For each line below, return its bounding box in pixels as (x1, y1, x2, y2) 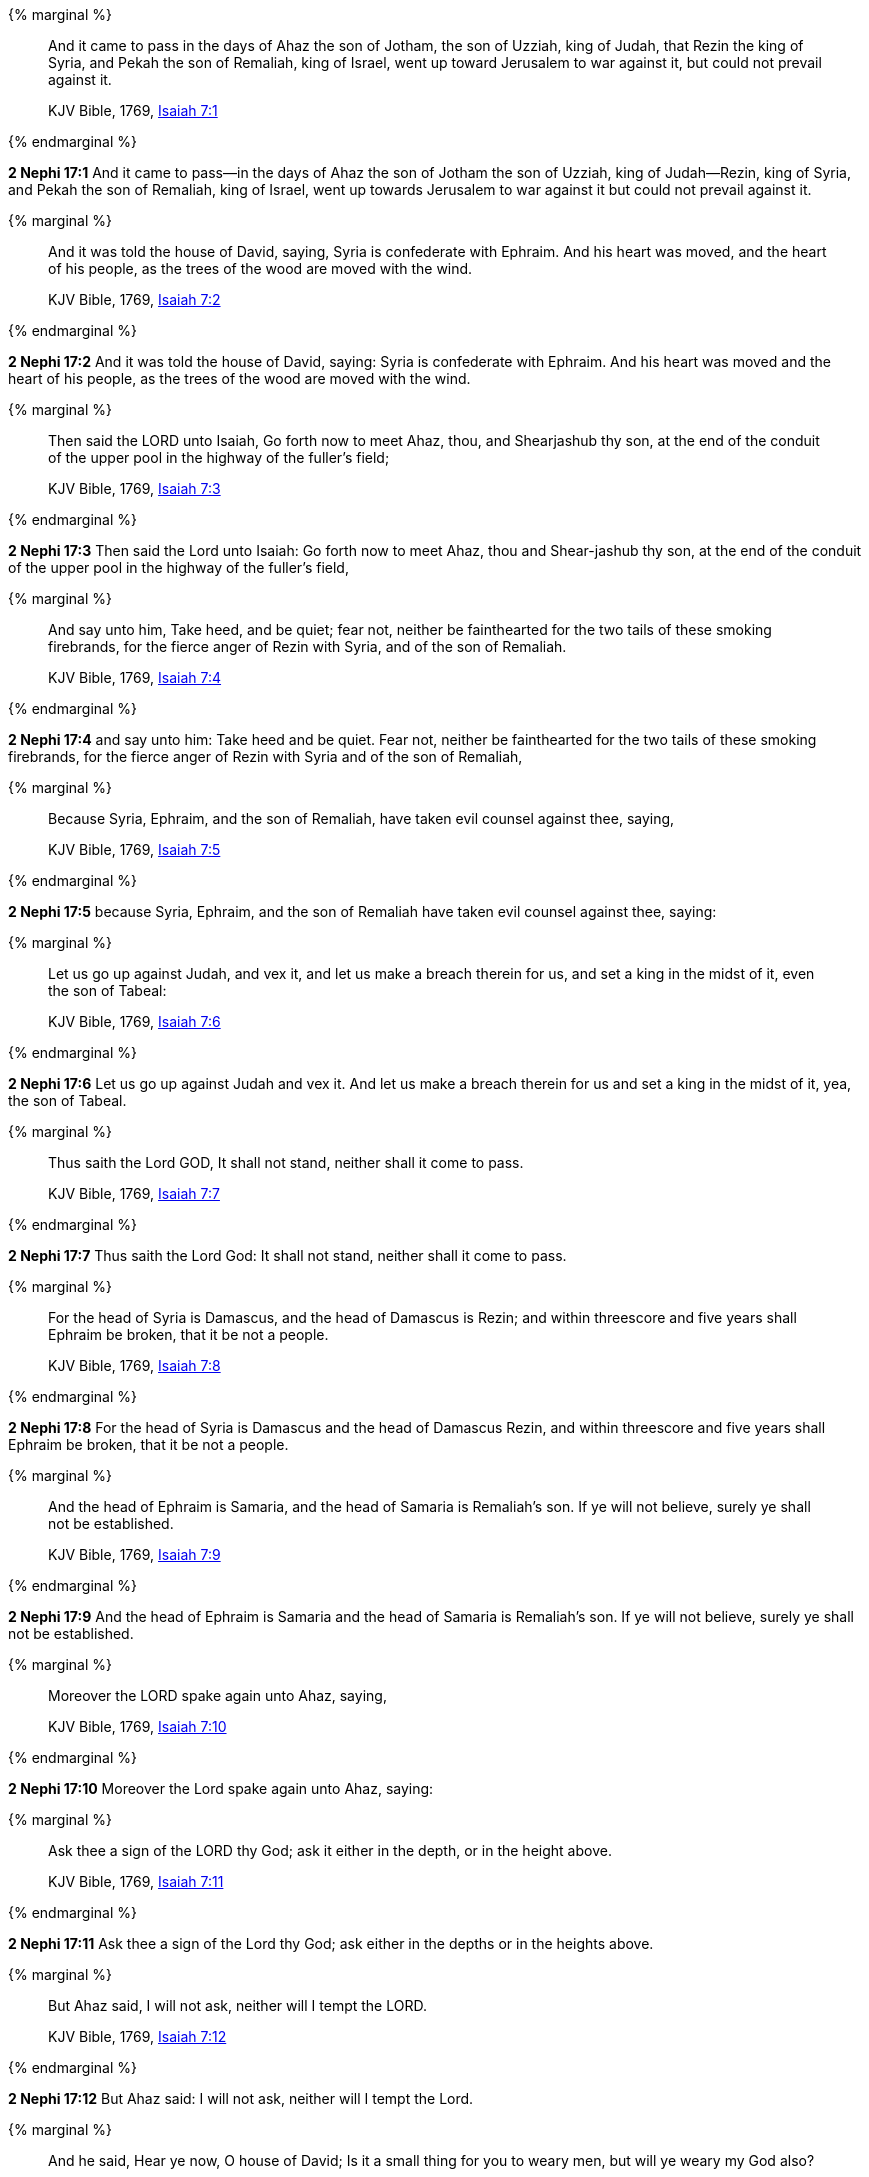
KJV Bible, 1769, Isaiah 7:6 (48, 1013, 221, 1030)
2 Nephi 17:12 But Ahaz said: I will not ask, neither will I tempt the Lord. (8, 2090, 474, 2107)
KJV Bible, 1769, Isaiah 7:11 (48, 1873, 224, 1890)
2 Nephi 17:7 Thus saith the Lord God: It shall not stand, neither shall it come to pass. (8, 1247, 567, 1264)
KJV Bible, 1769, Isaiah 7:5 (48, 841, 221, 858)
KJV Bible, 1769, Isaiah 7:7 (48, 1185, 220, 1202)
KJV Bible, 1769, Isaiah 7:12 (48, 2028, 227, 2045)
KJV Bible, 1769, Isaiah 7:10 (48, 1718, 227, 1735)
